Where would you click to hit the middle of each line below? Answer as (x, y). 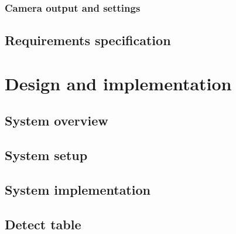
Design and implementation (118, 83)
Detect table (43, 224)
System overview (57, 121)
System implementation (78, 189)
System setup (46, 155)
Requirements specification (88, 40)
